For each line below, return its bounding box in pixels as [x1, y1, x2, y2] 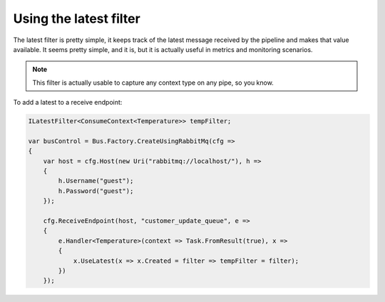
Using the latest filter [13, 11, 140, 26]
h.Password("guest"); [58, 187, 134, 195]
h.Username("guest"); [58, 177, 134, 185]
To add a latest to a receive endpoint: [13, 98, 123, 107]
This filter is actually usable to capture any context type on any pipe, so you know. [32, 78, 274, 87]
